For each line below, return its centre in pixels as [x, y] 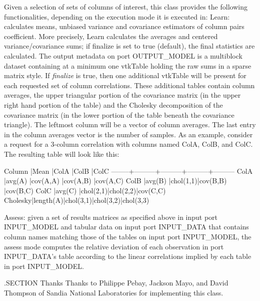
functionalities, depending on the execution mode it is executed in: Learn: [117, 16]
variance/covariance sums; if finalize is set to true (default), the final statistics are [129, 46]
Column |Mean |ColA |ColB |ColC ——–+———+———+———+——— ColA [128, 171]
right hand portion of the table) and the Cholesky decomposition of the [113, 104]
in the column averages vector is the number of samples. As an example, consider [128, 134]
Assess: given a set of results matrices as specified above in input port [111, 217]
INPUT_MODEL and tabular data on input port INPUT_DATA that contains [126, 227]
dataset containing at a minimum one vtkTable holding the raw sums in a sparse [128, 65]
